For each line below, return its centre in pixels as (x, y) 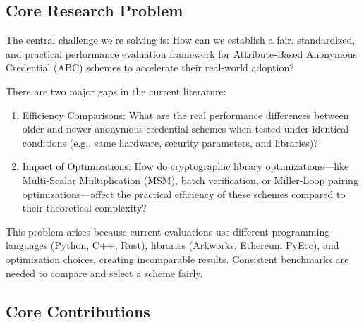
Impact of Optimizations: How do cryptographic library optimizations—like (186, 166)
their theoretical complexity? (84, 208)
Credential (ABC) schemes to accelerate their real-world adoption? (150, 67)
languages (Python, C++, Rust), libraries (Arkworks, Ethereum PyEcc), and (172, 245)
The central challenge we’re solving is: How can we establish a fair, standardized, (181, 40)
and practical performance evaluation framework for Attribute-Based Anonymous (182, 53)
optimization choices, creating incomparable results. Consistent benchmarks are (177, 258)
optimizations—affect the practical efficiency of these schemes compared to (184, 194)
